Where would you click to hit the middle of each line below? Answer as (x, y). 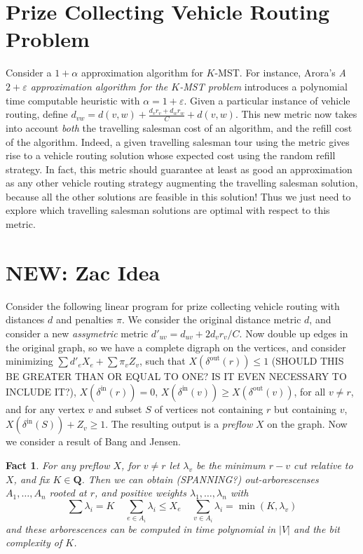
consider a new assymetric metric (77, 333)
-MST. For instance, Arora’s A (280, 73)
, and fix (32, 479)
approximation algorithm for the (99, 86)
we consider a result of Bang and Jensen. (93, 441)
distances (25, 319)
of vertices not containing (209, 408)
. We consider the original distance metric (212, 319)
